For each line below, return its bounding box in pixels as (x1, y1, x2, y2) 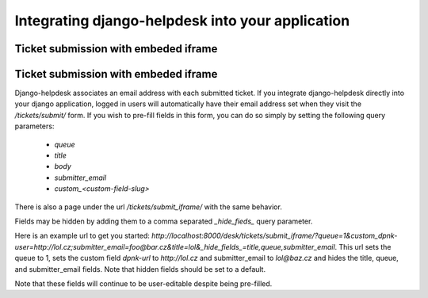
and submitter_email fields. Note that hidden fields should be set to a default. (14, 264, 266, 273)
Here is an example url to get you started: (14, 231, 151, 241)
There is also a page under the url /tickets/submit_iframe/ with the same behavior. (14, 202, 283, 212)
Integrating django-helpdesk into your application (14, 12, 350, 29)
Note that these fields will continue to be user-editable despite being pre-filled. (14, 278, 273, 288)
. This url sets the (334, 242, 392, 251)
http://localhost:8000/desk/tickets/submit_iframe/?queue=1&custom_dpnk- (151, 231, 398, 241)
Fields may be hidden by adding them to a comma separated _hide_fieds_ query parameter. (14, 216, 313, 226)
